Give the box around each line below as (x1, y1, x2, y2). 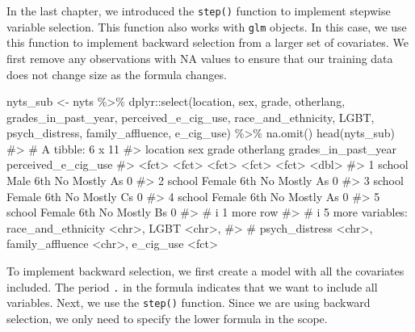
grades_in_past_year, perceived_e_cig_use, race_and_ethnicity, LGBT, (6, 108, 375, 125)
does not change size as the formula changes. (6, 65, 227, 82)
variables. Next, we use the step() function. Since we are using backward (6, 294, 371, 311)
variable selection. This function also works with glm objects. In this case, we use (6, 18, 407, 35)
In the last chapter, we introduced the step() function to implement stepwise (6, 2, 391, 19)
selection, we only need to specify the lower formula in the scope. (6, 309, 328, 326)
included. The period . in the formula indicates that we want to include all (6, 278, 378, 295)
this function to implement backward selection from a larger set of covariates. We (6, 34, 409, 51)
